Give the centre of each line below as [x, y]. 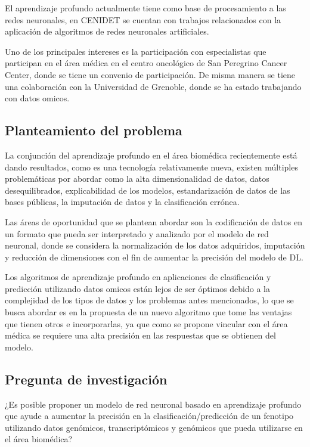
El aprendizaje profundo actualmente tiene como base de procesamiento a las [145, 8]
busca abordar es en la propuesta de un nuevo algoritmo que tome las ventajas [148, 312]
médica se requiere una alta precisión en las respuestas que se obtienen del [140, 335]
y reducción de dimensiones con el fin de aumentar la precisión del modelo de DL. [154, 257]
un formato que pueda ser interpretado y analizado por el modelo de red [137, 233]
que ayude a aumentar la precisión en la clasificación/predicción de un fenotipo [149, 416]
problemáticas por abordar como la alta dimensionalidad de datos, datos [137, 179]
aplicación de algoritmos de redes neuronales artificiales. [107, 31]
